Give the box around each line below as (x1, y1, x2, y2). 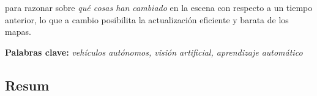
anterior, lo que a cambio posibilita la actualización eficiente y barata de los (5, 13, 289, 26)
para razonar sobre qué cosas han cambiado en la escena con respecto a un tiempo (5, 1, 313, 13)
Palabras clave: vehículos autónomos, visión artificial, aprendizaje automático (5, 45, 303, 58)
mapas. (5, 25, 31, 38)
